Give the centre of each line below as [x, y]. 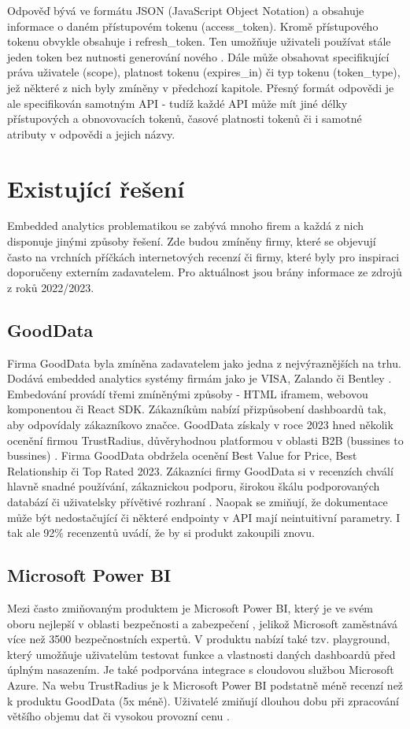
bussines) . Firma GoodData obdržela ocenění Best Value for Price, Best [182, 455]
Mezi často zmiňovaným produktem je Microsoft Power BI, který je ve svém [190, 607]
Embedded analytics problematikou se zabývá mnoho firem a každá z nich [186, 226]
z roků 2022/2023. [51, 287]
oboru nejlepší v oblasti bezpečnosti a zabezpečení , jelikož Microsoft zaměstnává [202, 623]
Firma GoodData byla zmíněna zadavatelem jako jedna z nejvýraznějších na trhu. [204, 363]
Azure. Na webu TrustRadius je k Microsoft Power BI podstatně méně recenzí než [205, 685]
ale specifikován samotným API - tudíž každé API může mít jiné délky [177, 103]
